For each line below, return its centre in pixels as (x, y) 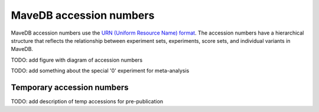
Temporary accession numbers (70, 87)
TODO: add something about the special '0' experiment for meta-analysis (100, 71)
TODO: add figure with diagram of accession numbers (77, 60)
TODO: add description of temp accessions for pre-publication (87, 101)
